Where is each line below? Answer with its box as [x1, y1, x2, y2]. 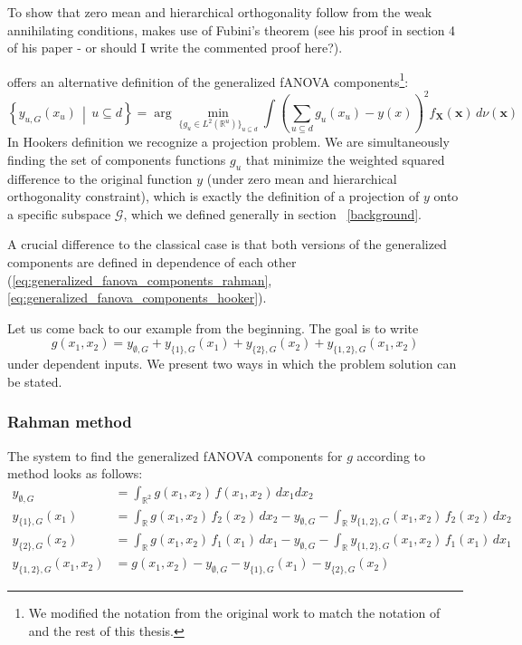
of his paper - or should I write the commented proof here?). [7, 38, 343, 57]
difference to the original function [7, 168, 193, 188]
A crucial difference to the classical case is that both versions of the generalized [7, 235, 447, 254]
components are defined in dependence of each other [7, 253, 297, 272]
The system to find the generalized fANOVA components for [7, 446, 343, 465]
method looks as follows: [7, 464, 143, 483]
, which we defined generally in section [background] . [123, 204, 422, 223]
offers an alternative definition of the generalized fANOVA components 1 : [7, 69, 409, 91]
